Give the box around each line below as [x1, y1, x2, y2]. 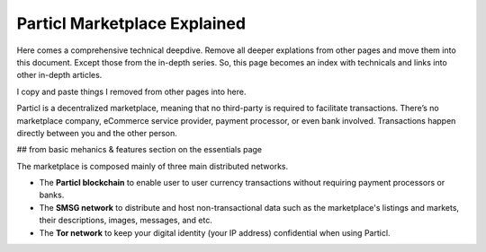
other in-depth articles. [16, 70, 103, 81]
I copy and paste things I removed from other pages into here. [16, 86, 247, 97]
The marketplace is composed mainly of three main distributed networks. [16, 161, 289, 171]
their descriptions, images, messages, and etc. [39, 215, 213, 226]
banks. [39, 189, 65, 201]
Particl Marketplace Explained [16, 13, 247, 33]
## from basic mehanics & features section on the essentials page [16, 144, 263, 155]
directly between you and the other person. [16, 127, 177, 138]
